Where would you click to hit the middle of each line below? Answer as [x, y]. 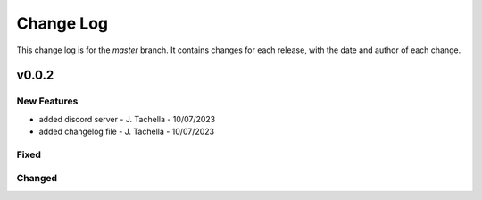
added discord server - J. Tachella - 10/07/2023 [127, 119]
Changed [37, 179]
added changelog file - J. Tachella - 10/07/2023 [126, 132]
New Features [47, 101]
